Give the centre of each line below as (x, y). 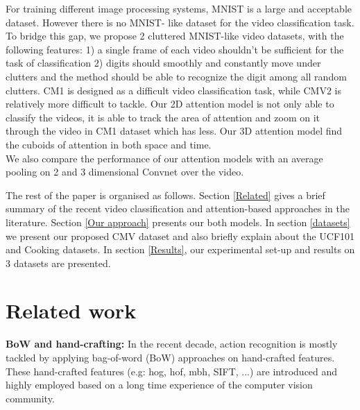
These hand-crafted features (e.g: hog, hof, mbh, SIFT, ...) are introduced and (172, 371)
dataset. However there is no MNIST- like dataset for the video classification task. (180, 22)
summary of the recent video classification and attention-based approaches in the (178, 208)
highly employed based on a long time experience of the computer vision (159, 385)
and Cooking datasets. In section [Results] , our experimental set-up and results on (180, 249)
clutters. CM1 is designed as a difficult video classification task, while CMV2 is (174, 90)
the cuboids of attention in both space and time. (109, 144)
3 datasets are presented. (58, 263)
